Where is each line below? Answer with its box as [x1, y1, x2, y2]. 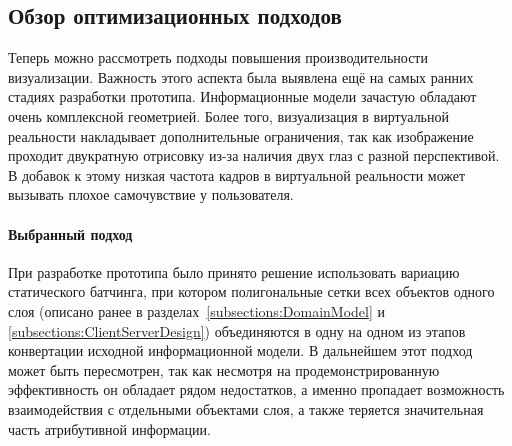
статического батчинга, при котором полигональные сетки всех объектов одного [8, 281, 495, 302]
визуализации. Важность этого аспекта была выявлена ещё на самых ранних [8, 66, 474, 87]
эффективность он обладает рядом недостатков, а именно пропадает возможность [8, 379, 505, 400]
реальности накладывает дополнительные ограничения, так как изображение [8, 125, 474, 146]
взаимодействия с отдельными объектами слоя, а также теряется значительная [8, 398, 484, 419]
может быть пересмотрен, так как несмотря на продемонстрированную [8, 359, 440, 380]
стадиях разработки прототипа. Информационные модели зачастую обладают [8, 86, 477, 107]
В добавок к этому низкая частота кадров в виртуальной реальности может [8, 164, 466, 185]
